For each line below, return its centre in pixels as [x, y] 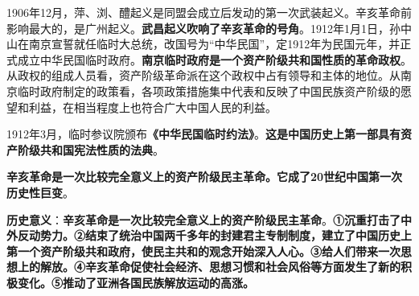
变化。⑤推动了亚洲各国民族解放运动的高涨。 [136, 282]
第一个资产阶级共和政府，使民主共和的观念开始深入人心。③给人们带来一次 [203, 251]
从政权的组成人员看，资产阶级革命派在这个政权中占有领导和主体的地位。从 [203, 75]
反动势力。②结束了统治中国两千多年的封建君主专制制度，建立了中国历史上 [214, 235]
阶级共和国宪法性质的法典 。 [90, 149]
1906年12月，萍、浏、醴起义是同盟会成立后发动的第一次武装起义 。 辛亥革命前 [209, 12]
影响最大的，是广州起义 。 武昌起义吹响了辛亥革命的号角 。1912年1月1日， [198, 28]
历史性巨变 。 [40, 192]
